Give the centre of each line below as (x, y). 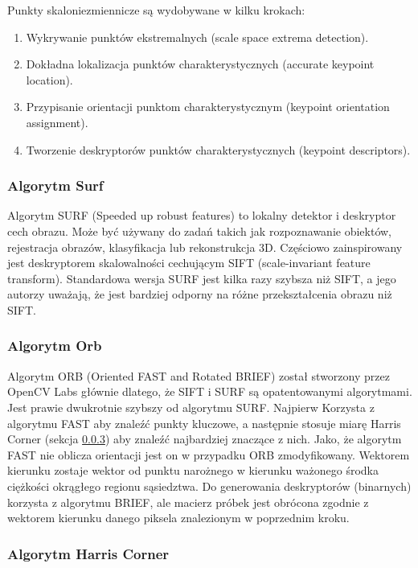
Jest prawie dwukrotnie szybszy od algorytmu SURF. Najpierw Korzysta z (191, 407)
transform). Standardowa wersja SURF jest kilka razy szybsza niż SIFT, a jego (202, 278)
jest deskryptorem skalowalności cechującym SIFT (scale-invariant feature (189, 263)
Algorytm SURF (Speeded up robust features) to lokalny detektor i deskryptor (202, 215)
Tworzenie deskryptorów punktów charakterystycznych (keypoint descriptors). (218, 149)
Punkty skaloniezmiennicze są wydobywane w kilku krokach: (156, 10)
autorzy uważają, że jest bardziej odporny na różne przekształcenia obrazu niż (200, 294)
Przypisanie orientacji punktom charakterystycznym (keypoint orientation (208, 107)
